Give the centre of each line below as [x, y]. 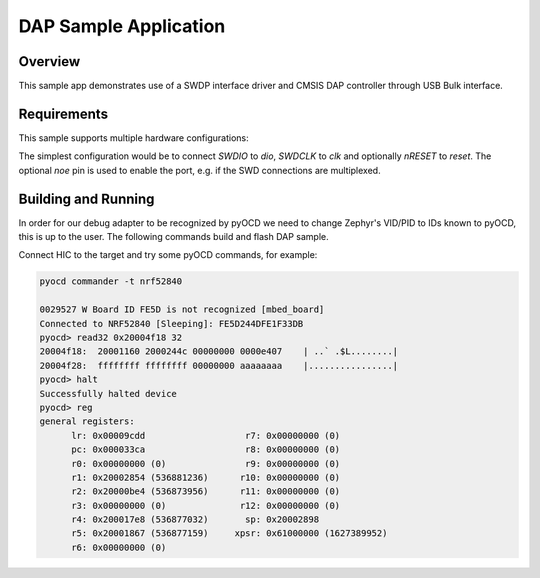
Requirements [63, 113]
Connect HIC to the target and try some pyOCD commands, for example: [168, 255]
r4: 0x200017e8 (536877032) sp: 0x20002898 [195, 519]
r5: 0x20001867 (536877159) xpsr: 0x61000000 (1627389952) [229, 533]
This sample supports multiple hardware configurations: [133, 137]
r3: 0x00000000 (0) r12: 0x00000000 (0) [206, 505]
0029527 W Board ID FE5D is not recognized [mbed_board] [182, 309]
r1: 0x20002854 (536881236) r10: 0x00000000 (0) [206, 477]
